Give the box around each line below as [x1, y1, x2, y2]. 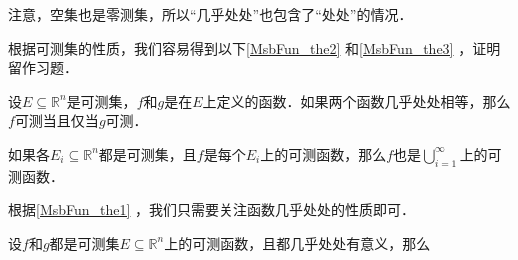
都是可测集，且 [98, 143, 197, 164]
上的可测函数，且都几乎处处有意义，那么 [164, 232, 431, 253]
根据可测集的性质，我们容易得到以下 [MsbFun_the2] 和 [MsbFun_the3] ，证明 [8, 37, 501, 58]
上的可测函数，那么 [260, 143, 387, 164]
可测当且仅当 [14, 110, 99, 131]
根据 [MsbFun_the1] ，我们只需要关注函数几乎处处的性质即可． [8, 199, 416, 220]
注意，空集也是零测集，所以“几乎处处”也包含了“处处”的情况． [8, 4, 413, 24]
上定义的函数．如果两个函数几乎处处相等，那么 [202, 90, 511, 111]
